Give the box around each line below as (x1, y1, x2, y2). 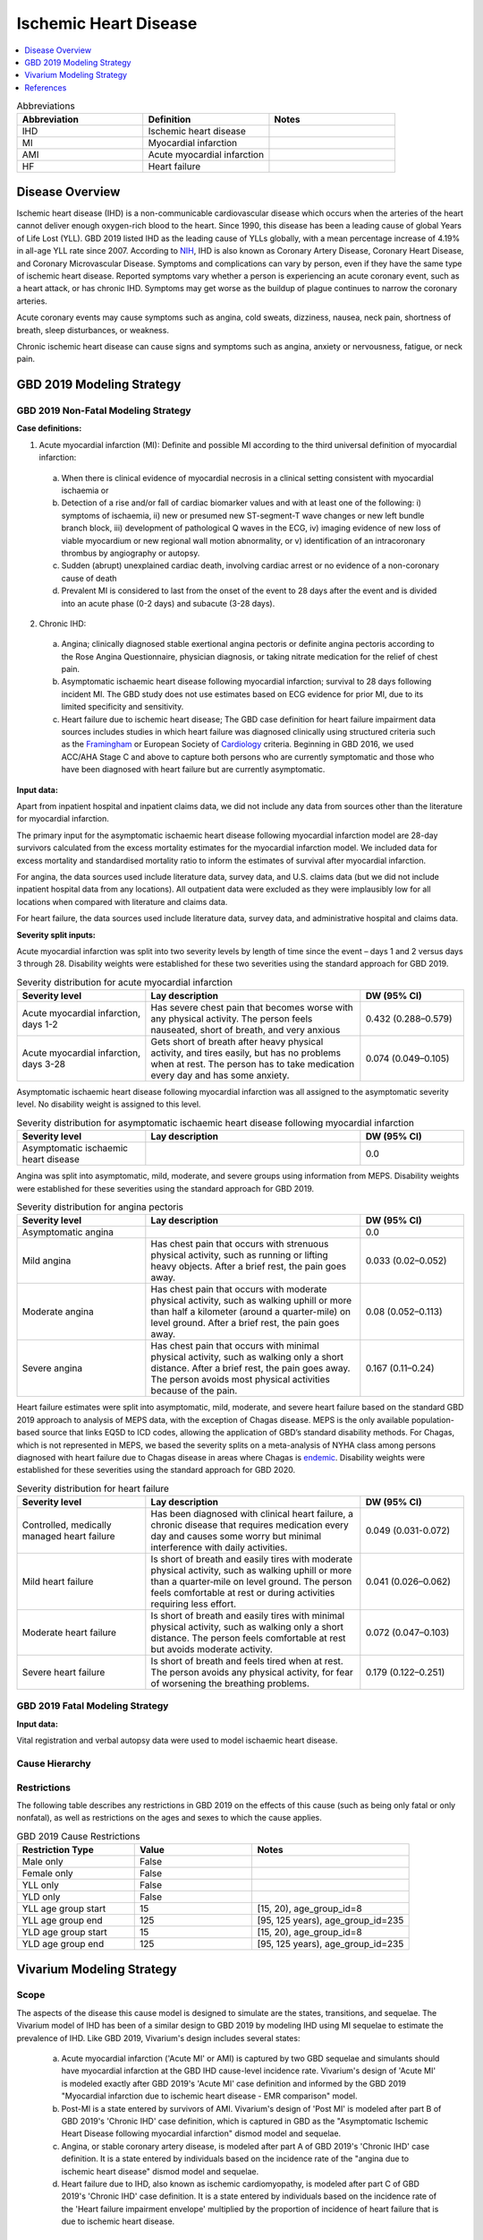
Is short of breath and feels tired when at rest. (150, 1655, 343, 1667)
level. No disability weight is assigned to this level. (16, 1098, 201, 1110)
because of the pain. (150, 1384, 238, 1397)
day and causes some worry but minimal (150, 1530, 322, 1543)
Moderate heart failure (21, 1626, 116, 1639)
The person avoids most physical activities (150, 1374, 331, 1386)
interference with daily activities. (150, 1541, 288, 1554)
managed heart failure (21, 1530, 115, 1543)
